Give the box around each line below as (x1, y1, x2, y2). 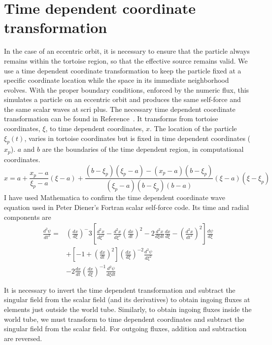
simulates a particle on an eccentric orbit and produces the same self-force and (4, 94, 241, 104)
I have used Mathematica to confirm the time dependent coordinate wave (4, 192, 225, 203)
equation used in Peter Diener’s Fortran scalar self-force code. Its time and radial (4, 202, 249, 212)
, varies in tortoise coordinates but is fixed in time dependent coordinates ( (24, 133, 251, 143)
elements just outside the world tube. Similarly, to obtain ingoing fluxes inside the (4, 304, 252, 314)
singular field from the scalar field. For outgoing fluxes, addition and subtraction (4, 323, 247, 334)
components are (4, 211, 51, 222)
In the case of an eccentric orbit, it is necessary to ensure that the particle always (4, 46, 250, 56)
